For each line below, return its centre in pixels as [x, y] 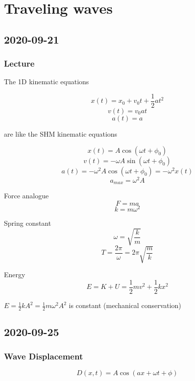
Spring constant [28, 223]
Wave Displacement [44, 356]
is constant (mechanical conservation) [125, 305]
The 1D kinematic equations [47, 82]
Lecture [19, 63]
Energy [15, 274]
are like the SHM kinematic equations [61, 134]
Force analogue [26, 196]
